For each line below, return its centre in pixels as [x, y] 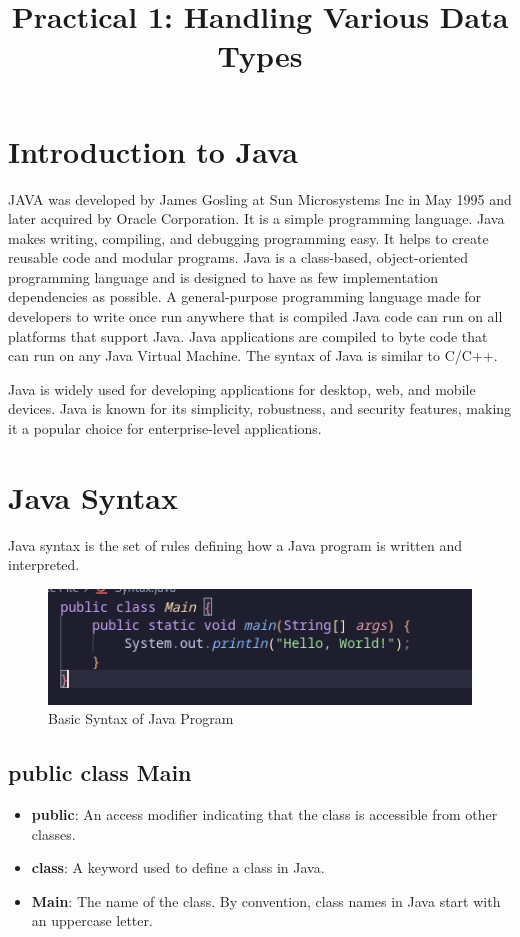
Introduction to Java [153, 150]
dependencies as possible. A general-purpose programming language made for [245, 296]
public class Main [100, 772]
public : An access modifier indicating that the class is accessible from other [264, 814]
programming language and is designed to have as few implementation [223, 276]
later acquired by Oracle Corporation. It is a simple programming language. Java [256, 218]
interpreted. [44, 564]
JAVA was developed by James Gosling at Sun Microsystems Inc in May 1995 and [260, 198]
